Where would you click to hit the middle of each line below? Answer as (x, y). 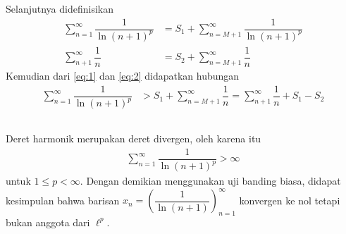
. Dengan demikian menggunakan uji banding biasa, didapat (210, 181)
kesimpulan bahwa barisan (63, 200)
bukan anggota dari (48, 222)
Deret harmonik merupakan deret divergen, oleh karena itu (134, 138)
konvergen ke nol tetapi (290, 200)
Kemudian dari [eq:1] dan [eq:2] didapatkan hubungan (123, 76)
